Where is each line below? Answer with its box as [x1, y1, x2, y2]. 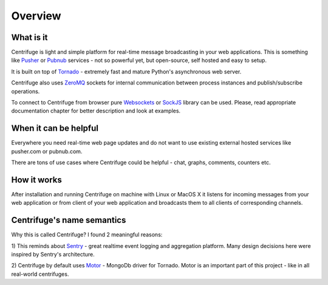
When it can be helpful [11, 123, 98, 134]
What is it [11, 32, 48, 43]
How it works [11, 174, 62, 185]
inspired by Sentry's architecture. [11, 251, 95, 258]
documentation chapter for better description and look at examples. [11, 107, 181, 115]
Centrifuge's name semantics [11, 215, 126, 225]
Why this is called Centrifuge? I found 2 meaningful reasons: [11, 231, 163, 238]
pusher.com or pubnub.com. [11, 148, 83, 155]
